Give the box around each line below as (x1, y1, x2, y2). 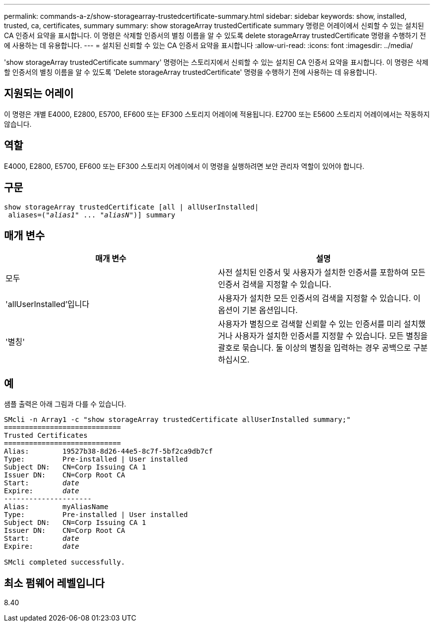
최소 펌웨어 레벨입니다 (4, 576, 105, 589)
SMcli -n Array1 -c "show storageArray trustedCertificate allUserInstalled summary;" (4, 416, 351, 424)
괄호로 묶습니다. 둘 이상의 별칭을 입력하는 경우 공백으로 (218, 343, 411, 353)
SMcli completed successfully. (4, 558, 125, 567)
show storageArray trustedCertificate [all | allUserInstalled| (4, 203, 259, 211)
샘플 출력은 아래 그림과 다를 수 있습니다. (4, 400, 126, 409)
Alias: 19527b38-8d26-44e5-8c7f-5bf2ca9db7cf (4, 447, 213, 456)
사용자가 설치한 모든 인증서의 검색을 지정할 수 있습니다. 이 (218, 293, 421, 304)
